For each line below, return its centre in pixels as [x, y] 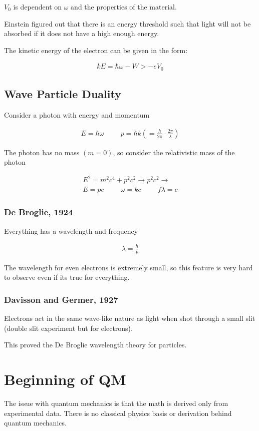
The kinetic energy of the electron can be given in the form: [96, 50]
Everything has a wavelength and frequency [71, 231]
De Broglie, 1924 [39, 212]
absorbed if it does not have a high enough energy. [82, 33]
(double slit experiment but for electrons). [68, 328]
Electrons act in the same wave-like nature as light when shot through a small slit [130, 318]
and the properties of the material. [124, 7]
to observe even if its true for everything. [67, 277]
